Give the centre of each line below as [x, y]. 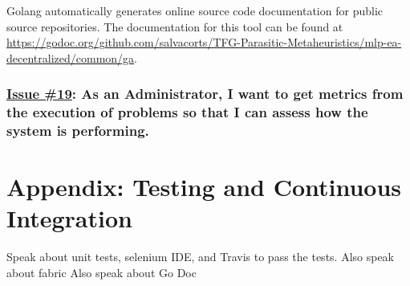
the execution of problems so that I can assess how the [187, 112]
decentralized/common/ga [71, 57]
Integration [69, 218]
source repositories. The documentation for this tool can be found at [175, 26]
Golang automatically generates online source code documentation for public [195, 10]
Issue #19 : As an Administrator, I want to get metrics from [205, 94]
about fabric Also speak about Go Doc [101, 272]
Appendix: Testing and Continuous [204, 187]
